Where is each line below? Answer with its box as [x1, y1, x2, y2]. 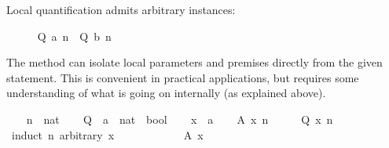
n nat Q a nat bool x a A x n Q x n [26, 110, 333, 127]
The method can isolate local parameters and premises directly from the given [6, 54, 383, 70]
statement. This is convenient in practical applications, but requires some [6, 69, 359, 85]
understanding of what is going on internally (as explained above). [6, 85, 326, 101]
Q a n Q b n [37, 27, 112, 44]
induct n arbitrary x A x [11, 126, 204, 143]
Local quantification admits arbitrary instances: [6, 2, 236, 17]
